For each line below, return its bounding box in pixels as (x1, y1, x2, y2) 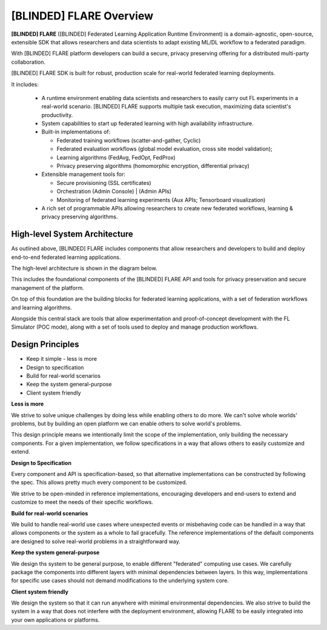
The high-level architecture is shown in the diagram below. (11, 264, 157, 272)
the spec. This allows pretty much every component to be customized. (11, 479, 188, 486)
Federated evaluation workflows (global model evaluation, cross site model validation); (56, 146, 272, 153)
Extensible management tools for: (41, 170, 125, 178)
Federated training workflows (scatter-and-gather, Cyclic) (56, 136, 201, 144)
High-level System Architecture (11, 229, 133, 240)
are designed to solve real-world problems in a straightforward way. (11, 537, 181, 545)
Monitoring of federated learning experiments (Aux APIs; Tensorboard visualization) (56, 196, 266, 203)
